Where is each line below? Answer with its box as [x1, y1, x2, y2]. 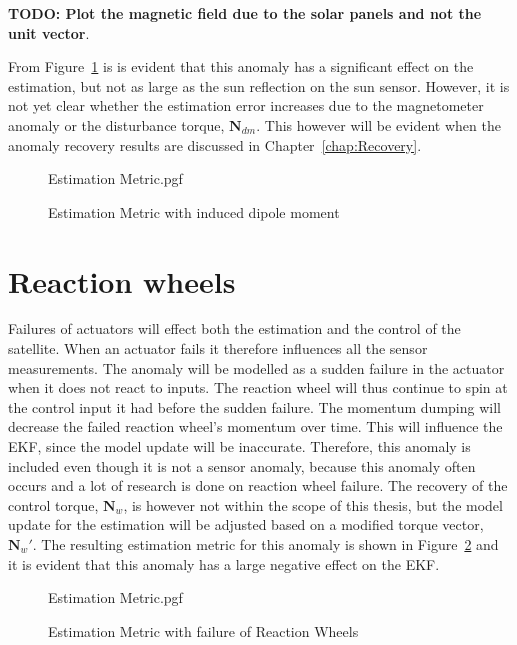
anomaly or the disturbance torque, [8, 114, 225, 135]
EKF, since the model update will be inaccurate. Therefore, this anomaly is [8, 436, 471, 457]
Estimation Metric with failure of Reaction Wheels [48, 620, 359, 641]
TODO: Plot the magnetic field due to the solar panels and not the [8, 3, 482, 23]
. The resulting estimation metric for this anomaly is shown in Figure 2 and [32, 534, 499, 554]
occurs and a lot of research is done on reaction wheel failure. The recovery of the [8, 475, 508, 496]
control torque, [8, 494, 99, 515]
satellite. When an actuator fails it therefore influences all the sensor [8, 338, 428, 359]
